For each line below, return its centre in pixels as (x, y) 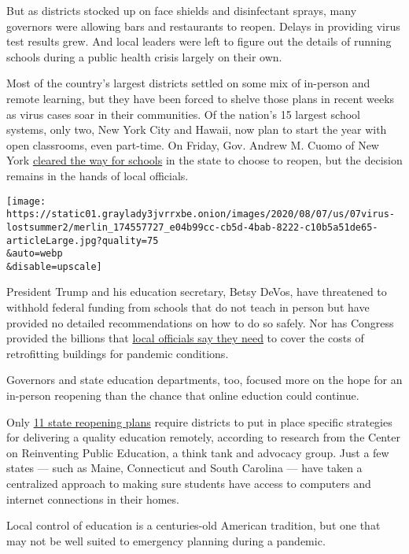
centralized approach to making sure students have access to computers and (189, 483)
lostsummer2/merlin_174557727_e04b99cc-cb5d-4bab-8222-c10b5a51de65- (192, 227)
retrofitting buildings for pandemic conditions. (118, 353)
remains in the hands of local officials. (98, 175)
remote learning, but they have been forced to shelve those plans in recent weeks (201, 98)
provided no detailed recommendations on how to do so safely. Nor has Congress (200, 322)
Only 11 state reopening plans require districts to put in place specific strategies (199, 421)
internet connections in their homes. (93, 499)
